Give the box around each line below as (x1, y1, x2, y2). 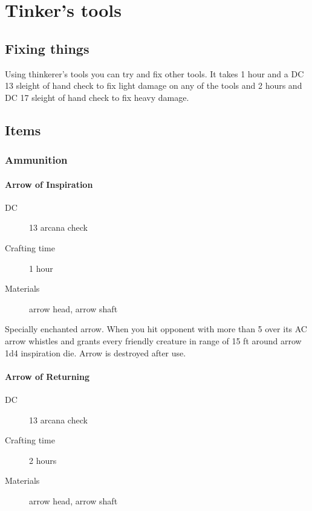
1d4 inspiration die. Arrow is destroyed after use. (5, 346, 186, 359)
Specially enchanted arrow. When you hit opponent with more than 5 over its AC (5, 323, 307, 335)
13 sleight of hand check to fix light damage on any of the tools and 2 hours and (5, 79, 302, 92)
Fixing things (5, 39, 89, 57)
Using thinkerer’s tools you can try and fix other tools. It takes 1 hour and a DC (5, 67, 304, 80)
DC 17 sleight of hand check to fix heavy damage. (5, 91, 189, 103)
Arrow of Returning (5, 370, 90, 382)
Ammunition (5, 152, 68, 167)
